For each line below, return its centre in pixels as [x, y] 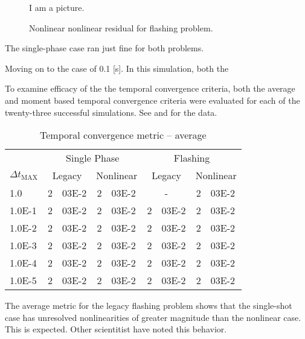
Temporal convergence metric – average [123, 135]
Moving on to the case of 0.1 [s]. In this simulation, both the [117, 68]
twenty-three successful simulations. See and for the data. [111, 112]
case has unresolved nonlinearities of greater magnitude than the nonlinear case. [153, 317]
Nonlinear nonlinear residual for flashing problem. [121, 27]
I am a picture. [57, 7]
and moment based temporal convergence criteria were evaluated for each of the [152, 100]
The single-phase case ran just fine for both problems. [104, 48]
